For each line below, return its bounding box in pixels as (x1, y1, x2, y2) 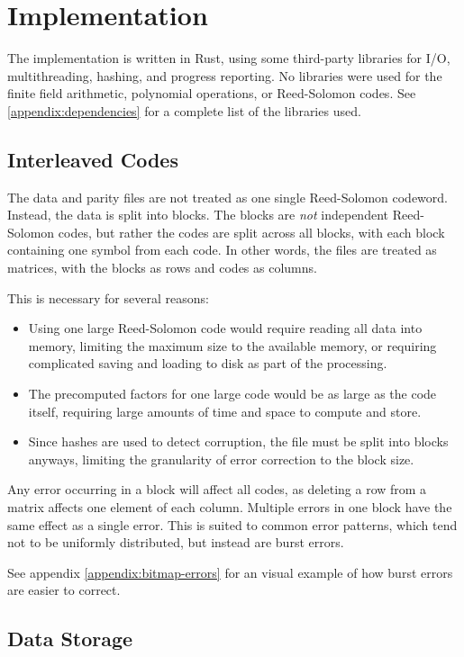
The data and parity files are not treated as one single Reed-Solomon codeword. (7, 187, 449, 206)
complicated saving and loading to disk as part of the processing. (28, 354, 387, 373)
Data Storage (7, 625, 133, 652)
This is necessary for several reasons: (7, 288, 209, 307)
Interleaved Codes (7, 145, 178, 173)
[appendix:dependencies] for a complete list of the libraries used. (7, 101, 361, 120)
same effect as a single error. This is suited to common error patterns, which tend (7, 515, 458, 534)
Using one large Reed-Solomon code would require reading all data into (28, 319, 423, 337)
